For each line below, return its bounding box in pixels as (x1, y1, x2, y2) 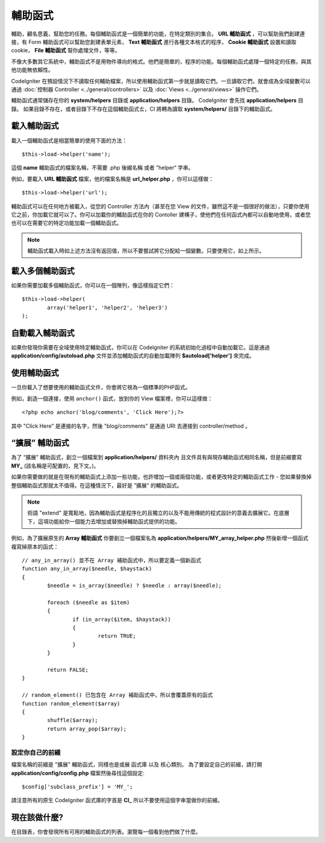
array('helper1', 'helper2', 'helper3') (47, 304, 168, 311)
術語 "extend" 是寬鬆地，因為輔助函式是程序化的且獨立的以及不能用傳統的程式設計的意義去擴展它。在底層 (27, 509, 290, 517)
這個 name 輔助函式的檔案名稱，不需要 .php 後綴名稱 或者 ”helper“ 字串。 (11, 164, 194, 171)
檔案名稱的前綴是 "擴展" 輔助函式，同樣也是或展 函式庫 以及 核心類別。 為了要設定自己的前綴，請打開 (11, 761, 262, 768)
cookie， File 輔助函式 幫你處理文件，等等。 (11, 47, 120, 54)
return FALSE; (47, 667, 89, 673)
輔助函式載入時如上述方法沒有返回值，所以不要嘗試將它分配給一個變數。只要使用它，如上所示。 (27, 247, 265, 255)
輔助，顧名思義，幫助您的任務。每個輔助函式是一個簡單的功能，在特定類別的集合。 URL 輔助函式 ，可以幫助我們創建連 (11, 30, 305, 37)
